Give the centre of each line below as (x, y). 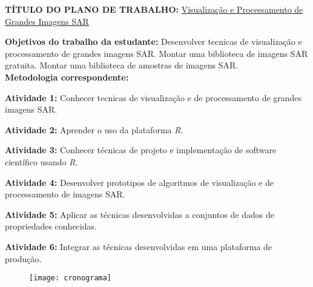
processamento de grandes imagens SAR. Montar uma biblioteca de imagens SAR (156, 53)
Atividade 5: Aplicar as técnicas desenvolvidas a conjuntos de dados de (140, 214)
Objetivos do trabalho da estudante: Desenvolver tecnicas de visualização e (153, 41)
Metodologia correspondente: (67, 77)
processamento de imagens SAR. (65, 194)
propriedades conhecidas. (51, 226)
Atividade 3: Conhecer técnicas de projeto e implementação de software (141, 150)
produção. (23, 258)
